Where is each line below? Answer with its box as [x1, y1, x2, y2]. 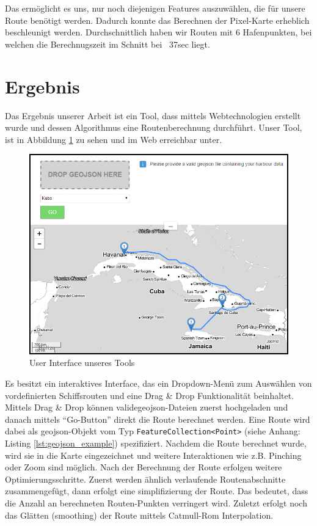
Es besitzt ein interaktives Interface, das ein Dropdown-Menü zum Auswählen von [5, 376, 312, 389]
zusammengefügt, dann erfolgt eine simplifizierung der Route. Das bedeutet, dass [5, 484, 308, 497]
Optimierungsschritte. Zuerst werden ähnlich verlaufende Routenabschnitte [5, 472, 286, 485]
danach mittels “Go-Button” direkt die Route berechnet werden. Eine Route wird [5, 412, 310, 425]
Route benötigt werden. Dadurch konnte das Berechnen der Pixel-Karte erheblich [5, 13, 310, 26]
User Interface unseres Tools [29, 356, 135, 369]
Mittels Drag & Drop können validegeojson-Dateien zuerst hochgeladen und [5, 401, 288, 414]
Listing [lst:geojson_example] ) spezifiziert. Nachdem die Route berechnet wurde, [5, 436, 307, 449]
